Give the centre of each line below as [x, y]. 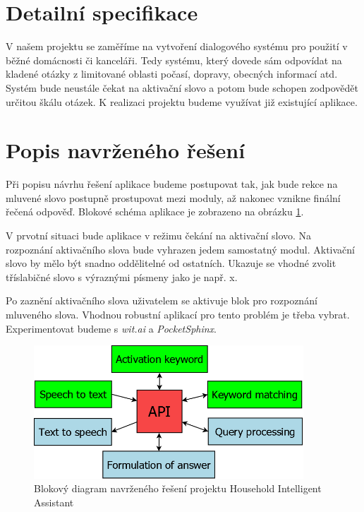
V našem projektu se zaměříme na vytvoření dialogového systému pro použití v [177, 46]
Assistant [54, 502]
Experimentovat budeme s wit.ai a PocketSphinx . [111, 328]
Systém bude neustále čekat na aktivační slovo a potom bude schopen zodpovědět [182, 87]
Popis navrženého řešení [126, 150]
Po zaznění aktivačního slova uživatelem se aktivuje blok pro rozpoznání [162, 300]
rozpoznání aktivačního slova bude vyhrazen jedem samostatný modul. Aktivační [180, 249]
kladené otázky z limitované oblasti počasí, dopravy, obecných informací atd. [172, 74]
